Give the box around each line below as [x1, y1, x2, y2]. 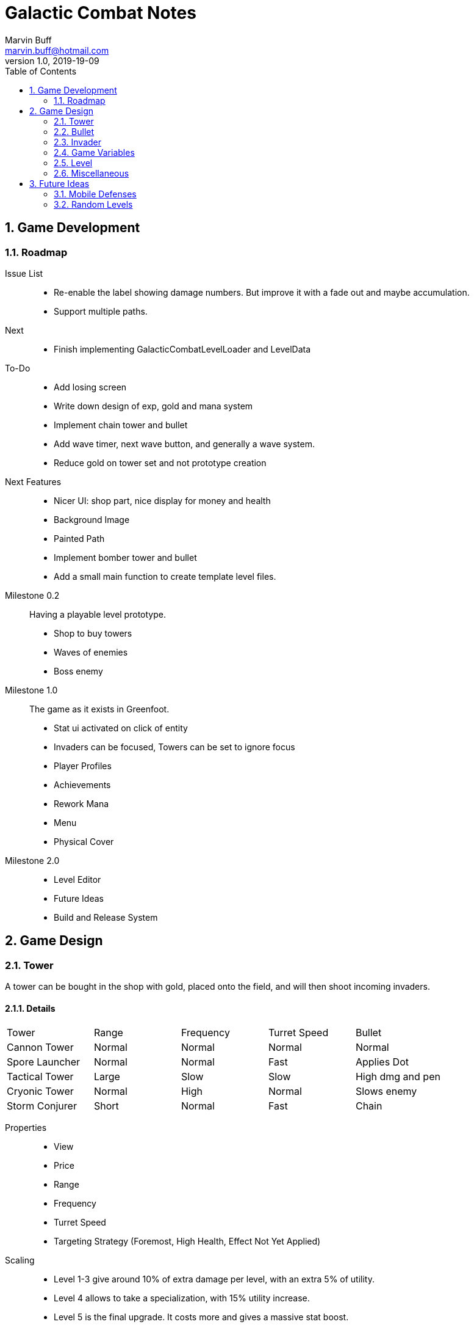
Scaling [5, 1255, 35, 1266]
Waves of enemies [54, 646, 128, 657]
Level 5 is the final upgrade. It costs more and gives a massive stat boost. [54, 1312, 349, 1323]
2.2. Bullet [54, 126, 95, 137]
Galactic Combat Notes [5, 2, 196, 23]
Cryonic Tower [7, 1085, 74, 1098]
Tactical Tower [7, 1070, 74, 1083]
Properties [5, 1122, 47, 1133]
